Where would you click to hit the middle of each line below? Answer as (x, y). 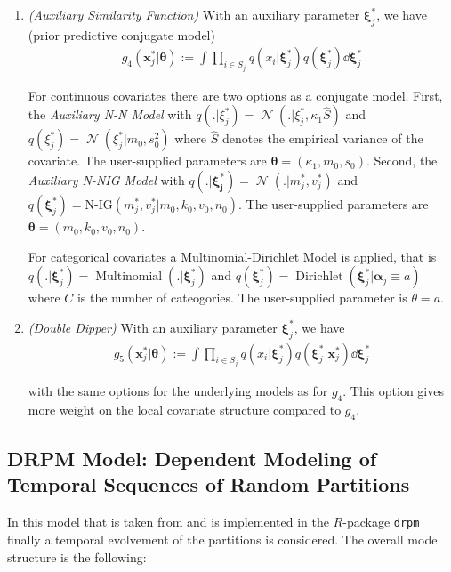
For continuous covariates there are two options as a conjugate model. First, (235, 95)
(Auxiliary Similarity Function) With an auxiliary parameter (194, 14)
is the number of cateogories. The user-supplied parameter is (242, 298)
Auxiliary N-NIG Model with (106, 180)
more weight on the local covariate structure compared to (185, 409)
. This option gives (393, 391)
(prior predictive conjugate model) (121, 34)
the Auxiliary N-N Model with (110, 114)
